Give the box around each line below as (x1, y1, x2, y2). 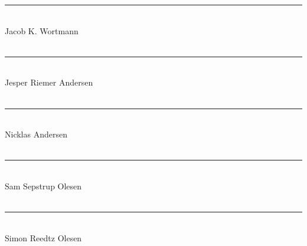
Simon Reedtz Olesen (5, 231, 82, 244)
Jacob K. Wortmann (5, 24, 79, 37)
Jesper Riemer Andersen (5, 76, 93, 88)
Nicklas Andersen (5, 128, 67, 140)
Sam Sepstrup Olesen (5, 179, 82, 192)
